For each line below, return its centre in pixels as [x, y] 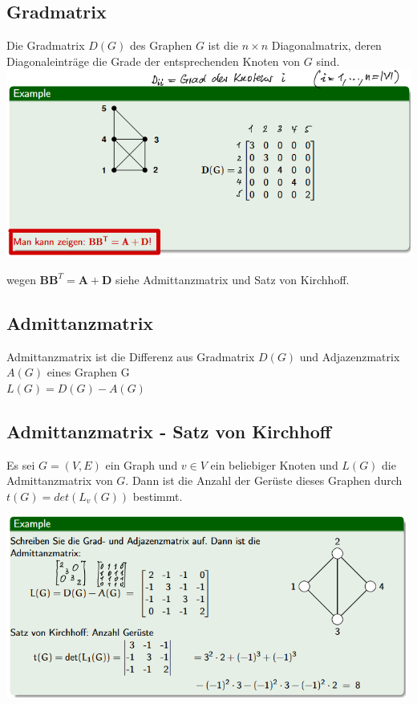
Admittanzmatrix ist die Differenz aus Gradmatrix [131, 356]
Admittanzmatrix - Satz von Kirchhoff [169, 431]
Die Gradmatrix [46, 45]
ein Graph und [142, 464]
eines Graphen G [88, 372]
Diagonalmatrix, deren [326, 45]
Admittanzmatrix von [60, 480]
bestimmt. [158, 496]
